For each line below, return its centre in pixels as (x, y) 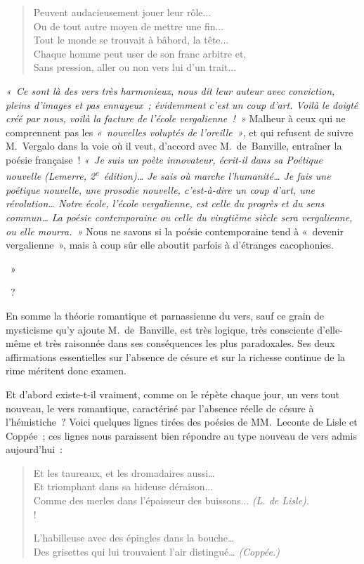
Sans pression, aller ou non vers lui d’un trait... (135, 67)
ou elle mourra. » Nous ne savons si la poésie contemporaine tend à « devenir (175, 231)
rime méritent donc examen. (66, 370)
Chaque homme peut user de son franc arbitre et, (140, 53)
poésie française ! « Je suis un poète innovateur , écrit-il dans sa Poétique (164, 159)
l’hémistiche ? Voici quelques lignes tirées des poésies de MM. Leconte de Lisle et (182, 422)
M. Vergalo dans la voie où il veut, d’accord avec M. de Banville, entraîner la (174, 146)
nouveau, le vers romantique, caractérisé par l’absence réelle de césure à (160, 408)
